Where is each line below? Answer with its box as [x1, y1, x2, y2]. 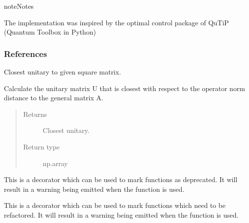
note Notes [4, 1, 34, 11]
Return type [23, 141, 60, 151]
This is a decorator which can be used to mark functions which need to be [4, 200, 226, 210]
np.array [42, 158, 68, 168]
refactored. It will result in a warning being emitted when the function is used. [4, 209, 239, 220]
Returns [23, 109, 47, 119]
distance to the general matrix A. [4, 93, 103, 103]
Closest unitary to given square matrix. [4, 67, 121, 76]
